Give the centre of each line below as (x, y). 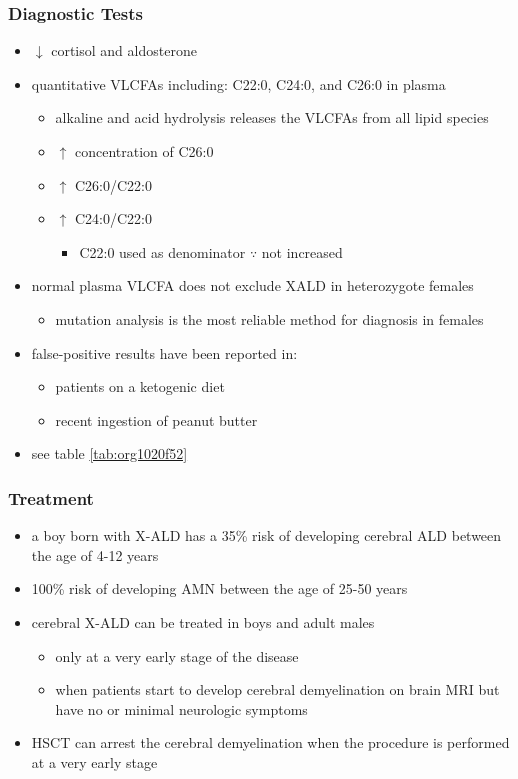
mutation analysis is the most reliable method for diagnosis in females (269, 318)
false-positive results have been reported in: (164, 352)
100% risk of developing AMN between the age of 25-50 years (219, 588)
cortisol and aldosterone (124, 50)
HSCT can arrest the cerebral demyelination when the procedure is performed (270, 742)
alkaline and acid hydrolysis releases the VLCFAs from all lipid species (272, 117)
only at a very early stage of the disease (177, 655)
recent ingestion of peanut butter (156, 419)
